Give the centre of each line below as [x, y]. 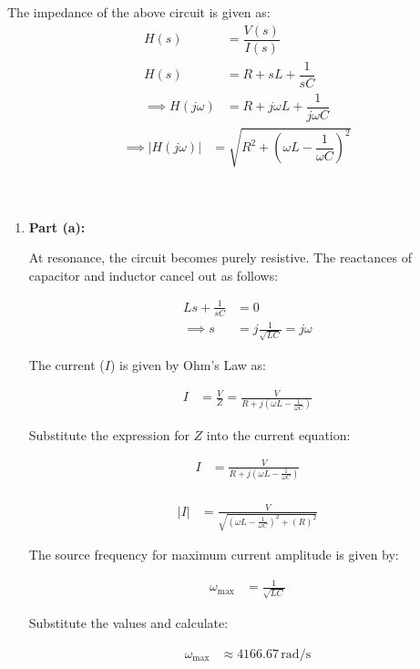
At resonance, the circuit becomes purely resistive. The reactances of [220, 257]
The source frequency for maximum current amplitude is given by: [214, 555]
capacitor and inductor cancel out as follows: [154, 275]
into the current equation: [278, 434]
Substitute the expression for [109, 434]
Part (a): [57, 226]
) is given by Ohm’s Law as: [188, 365]
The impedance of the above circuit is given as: [139, 12]
